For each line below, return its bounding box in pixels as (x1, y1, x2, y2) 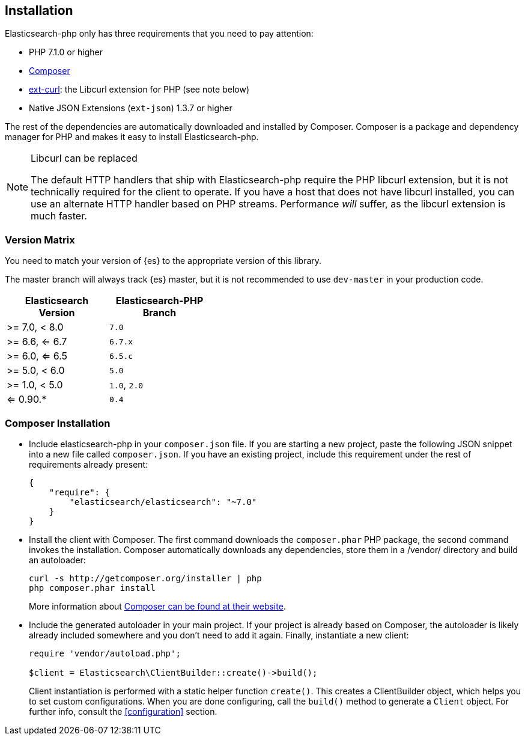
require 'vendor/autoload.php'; (29, 648, 181, 658)
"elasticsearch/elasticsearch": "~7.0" (69, 497, 257, 507)
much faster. (31, 210, 87, 222)
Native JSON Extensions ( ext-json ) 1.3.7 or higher (29, 103, 232, 114)
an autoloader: (29, 554, 86, 565)
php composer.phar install (29, 583, 156, 593)
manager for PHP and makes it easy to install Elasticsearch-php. (5, 132, 259, 142)
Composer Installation (5, 417, 111, 429)
